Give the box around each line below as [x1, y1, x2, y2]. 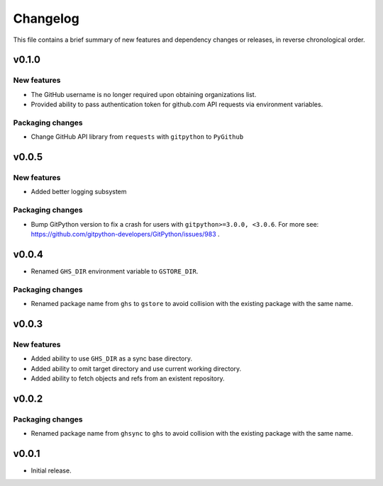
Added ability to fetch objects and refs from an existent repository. [30, 374, 225, 383]
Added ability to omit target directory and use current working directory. [30, 364, 242, 373]
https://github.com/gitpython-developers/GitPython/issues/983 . [30, 230, 220, 238]
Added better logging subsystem [30, 188, 127, 196]
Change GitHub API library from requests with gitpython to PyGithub [30, 132, 244, 141]
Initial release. [30, 466, 72, 475]
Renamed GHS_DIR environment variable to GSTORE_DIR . [30, 266, 199, 276]
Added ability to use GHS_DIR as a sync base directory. [30, 354, 193, 363]
